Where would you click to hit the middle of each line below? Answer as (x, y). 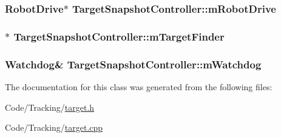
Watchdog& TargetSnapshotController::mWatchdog (133, 64)
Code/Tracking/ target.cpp (54, 127)
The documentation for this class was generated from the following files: (139, 86)
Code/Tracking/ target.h (50, 107)
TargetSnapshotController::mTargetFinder (119, 36)
